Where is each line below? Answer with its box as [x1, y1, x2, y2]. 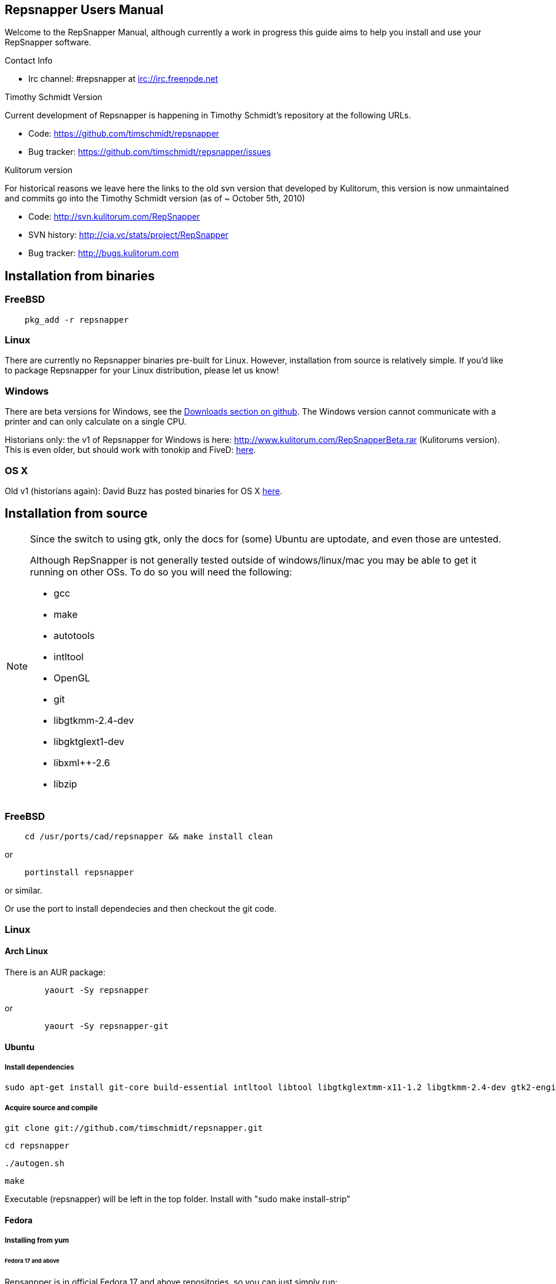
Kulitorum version [5, 165, 73, 176]
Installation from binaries [5, 268, 155, 283]
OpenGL [54, 671, 90, 684]
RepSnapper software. [5, 37, 91, 48]
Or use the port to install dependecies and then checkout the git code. [5, 904, 277, 914]
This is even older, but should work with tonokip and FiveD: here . [5, 445, 256, 455]
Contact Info [5, 55, 53, 66]
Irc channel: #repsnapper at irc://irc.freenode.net [28, 74, 219, 84]
